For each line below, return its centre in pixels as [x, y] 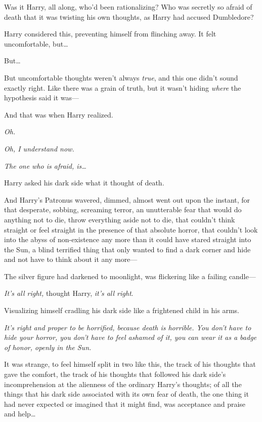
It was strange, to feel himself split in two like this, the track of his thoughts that [130, 364]
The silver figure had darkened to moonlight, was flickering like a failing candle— [130, 276]
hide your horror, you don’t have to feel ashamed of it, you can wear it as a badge [130, 337]
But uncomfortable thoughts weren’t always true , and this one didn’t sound [121, 77]
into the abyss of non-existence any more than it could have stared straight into [128, 239]
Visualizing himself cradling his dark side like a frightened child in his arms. [122, 310]
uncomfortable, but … [36, 43]
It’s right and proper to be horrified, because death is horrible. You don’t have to [128, 327]
